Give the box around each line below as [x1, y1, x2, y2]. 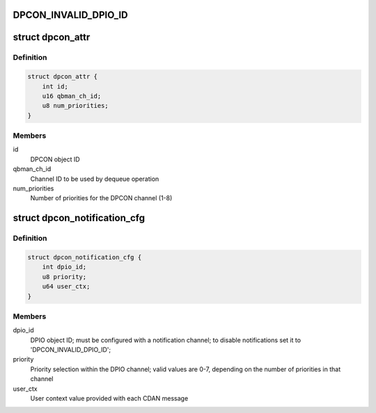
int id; [42, 82, 69, 90]
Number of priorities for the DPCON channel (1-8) [30, 194, 173, 202]
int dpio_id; [42, 263, 87, 271]
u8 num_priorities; [42, 102, 109, 110]
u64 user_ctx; [42, 282, 91, 291]
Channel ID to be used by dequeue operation [30, 175, 159, 183]
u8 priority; [42, 273, 87, 281]
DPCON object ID [30, 155, 80, 163]
